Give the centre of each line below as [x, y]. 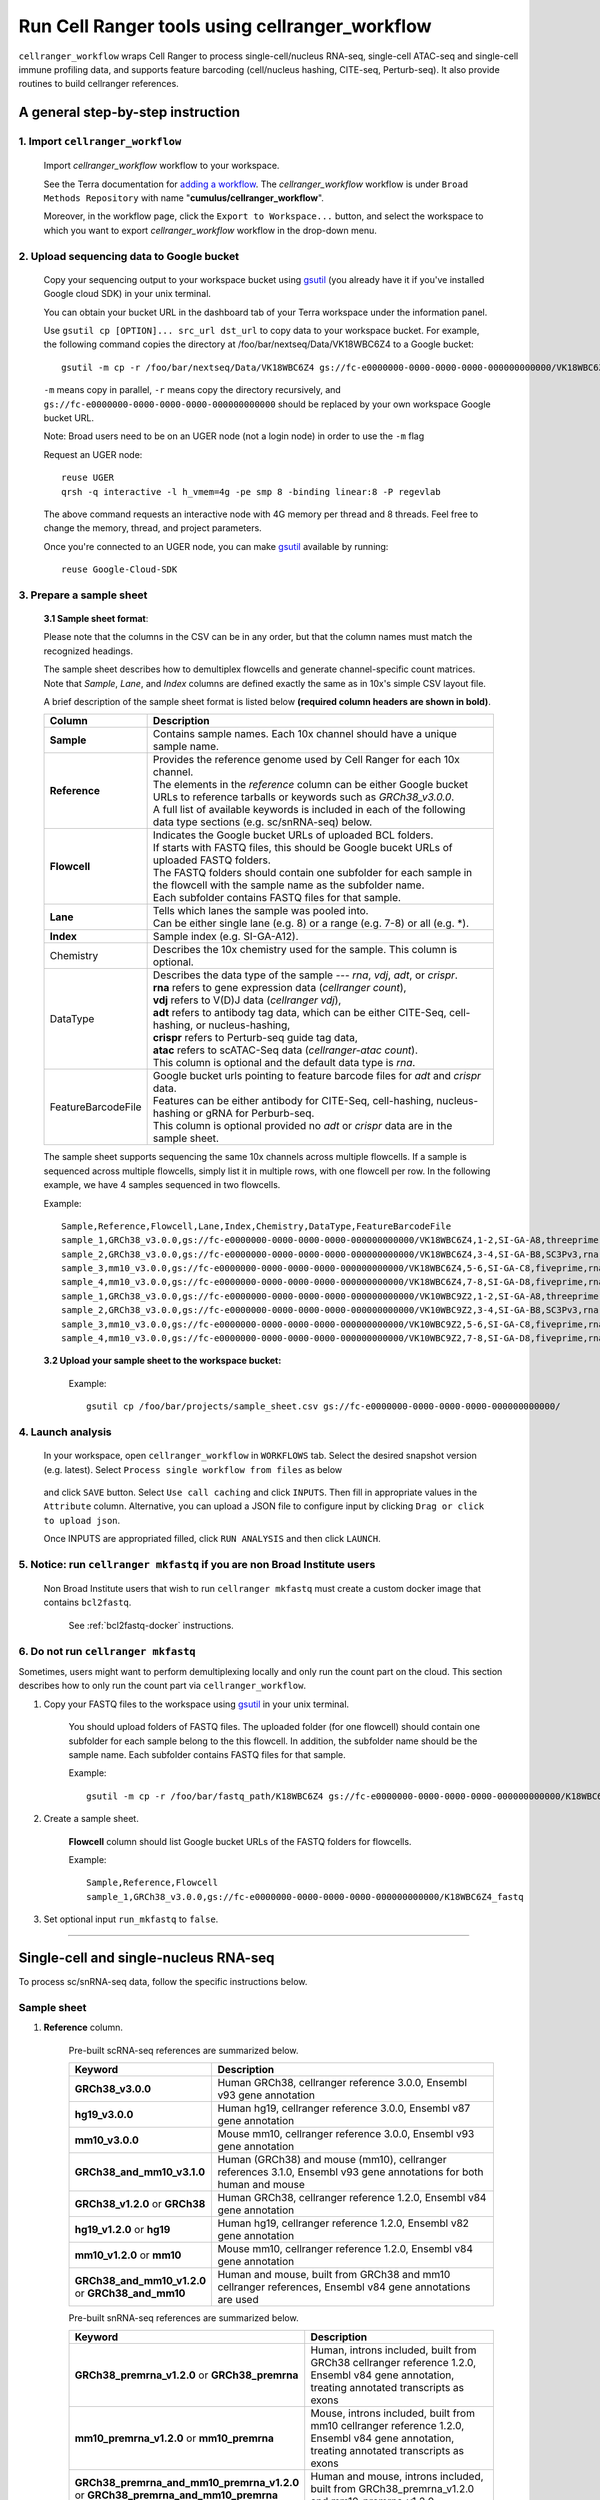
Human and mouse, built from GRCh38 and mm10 [334, 2274]
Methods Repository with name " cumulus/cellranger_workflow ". [184, 198]
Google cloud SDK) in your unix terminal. [127, 294]
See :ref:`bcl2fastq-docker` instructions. [151, 1625]
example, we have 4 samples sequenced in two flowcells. [162, 1185]
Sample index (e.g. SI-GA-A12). [225, 937]
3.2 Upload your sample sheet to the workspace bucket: [162, 1361]
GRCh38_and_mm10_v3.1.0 [140, 2172]
